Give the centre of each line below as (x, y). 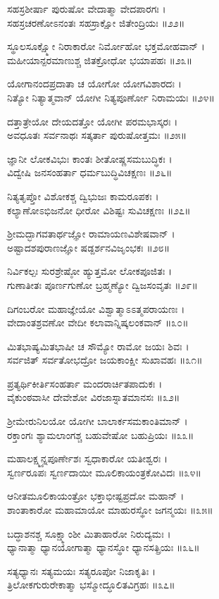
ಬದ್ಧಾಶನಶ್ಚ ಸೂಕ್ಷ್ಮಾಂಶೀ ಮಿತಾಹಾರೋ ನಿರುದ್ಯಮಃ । (89, 533)
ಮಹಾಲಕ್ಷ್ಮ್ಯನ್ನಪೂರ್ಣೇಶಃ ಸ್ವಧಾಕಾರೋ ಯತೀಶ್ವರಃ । (88, 458)
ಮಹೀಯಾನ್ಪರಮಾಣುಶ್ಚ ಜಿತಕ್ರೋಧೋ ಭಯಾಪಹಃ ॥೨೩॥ (100, 60)
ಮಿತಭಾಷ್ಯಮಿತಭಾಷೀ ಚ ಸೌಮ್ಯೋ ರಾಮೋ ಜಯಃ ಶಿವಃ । (98, 346)
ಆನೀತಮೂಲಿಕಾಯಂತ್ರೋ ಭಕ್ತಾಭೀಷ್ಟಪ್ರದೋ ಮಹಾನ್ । (96, 496)
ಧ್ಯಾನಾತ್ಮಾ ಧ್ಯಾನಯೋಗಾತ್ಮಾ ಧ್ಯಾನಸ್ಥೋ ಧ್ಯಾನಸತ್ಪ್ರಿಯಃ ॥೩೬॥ (104, 547)
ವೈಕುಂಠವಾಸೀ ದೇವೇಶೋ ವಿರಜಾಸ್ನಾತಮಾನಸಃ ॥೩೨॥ (94, 397)
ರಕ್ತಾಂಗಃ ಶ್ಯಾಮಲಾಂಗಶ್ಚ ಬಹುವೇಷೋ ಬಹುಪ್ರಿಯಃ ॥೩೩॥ (101, 434)
